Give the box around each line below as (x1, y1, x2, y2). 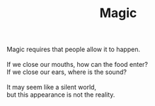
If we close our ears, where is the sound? (6, 68, 127, 76)
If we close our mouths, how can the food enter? (6, 60, 149, 69)
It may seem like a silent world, (6, 83, 97, 92)
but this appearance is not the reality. (6, 90, 115, 99)
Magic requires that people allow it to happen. (6, 45, 141, 54)
